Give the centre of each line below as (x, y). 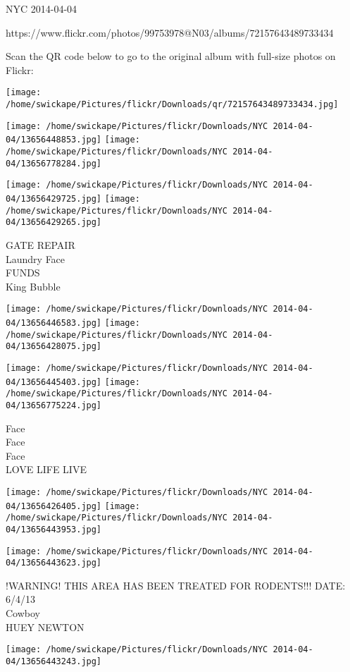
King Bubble (33, 286)
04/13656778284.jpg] (54, 163)
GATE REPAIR (40, 244)
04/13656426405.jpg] (54, 506)
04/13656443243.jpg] (54, 661)
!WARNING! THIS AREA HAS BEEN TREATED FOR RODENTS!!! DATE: (176, 585)
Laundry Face (36, 258)
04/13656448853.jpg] (54, 140)
